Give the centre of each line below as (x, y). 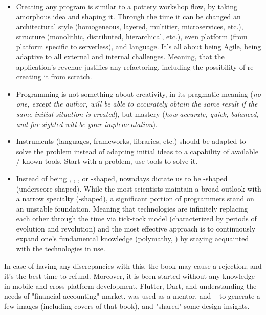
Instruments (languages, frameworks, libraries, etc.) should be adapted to (131, 141)
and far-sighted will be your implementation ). (87, 124)
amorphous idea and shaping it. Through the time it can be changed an (128, 16)
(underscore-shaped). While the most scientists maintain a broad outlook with (139, 188)
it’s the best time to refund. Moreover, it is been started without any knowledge (130, 276)
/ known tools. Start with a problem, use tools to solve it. (107, 161)
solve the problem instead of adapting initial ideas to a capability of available (137, 151)
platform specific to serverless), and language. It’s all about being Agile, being (139, 46)
